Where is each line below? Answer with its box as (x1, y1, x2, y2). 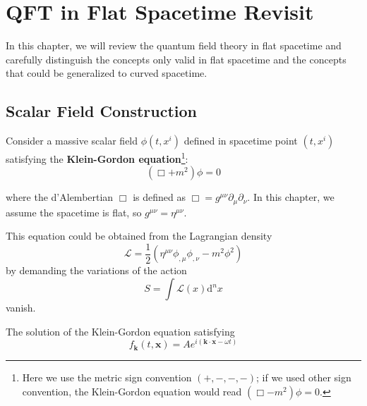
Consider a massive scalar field (6, 133, 138, 148)
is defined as (133, 190, 186, 204)
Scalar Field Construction (6, 100, 198, 122)
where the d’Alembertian (6, 190, 114, 204)
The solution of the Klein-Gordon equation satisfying (6, 324, 235, 338)
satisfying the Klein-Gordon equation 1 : (6, 149, 188, 166)
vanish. (6, 300, 36, 315)
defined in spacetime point (183, 133, 298, 148)
